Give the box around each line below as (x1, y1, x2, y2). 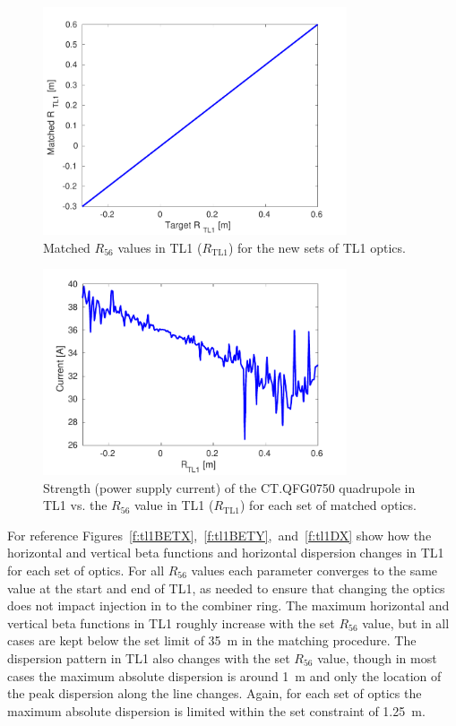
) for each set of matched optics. (239, 496, 417, 514)
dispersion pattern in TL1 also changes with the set (7, 648, 290, 667)
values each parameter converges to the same (191, 560, 438, 579)
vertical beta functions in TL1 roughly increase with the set (7, 613, 335, 632)
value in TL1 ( (133, 496, 214, 514)
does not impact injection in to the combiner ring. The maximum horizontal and (7, 596, 450, 615)
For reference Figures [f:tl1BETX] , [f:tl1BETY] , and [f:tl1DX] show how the (7, 525, 432, 544)
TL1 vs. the (43, 496, 108, 514)
